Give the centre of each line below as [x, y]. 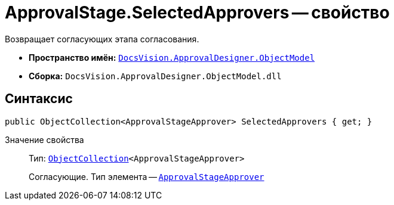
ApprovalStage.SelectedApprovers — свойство [197, 13]
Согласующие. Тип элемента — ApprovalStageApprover [147, 176]
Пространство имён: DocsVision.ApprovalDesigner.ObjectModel [172, 57]
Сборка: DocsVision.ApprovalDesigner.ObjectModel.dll [155, 76]
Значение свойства [44, 139]
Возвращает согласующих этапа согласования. [102, 39]
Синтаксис [39, 99]
